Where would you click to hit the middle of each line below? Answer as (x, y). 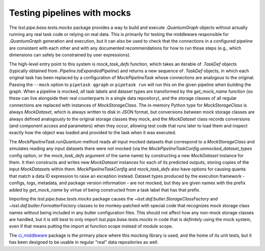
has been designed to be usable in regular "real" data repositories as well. (84, 242)
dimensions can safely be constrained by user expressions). (70, 55)
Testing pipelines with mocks (70, 13)
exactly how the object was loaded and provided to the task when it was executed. (93, 133)
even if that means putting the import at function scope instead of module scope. (91, 226)
